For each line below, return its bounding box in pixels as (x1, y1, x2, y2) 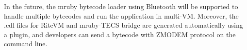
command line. (4, 39, 48, 49)
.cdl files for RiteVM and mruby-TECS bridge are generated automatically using (4, 20, 243, 30)
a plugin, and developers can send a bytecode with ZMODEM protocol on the (4, 29, 236, 39)
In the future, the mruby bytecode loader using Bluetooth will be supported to (4, 1, 238, 11)
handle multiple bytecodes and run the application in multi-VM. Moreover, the (4, 10, 239, 20)
